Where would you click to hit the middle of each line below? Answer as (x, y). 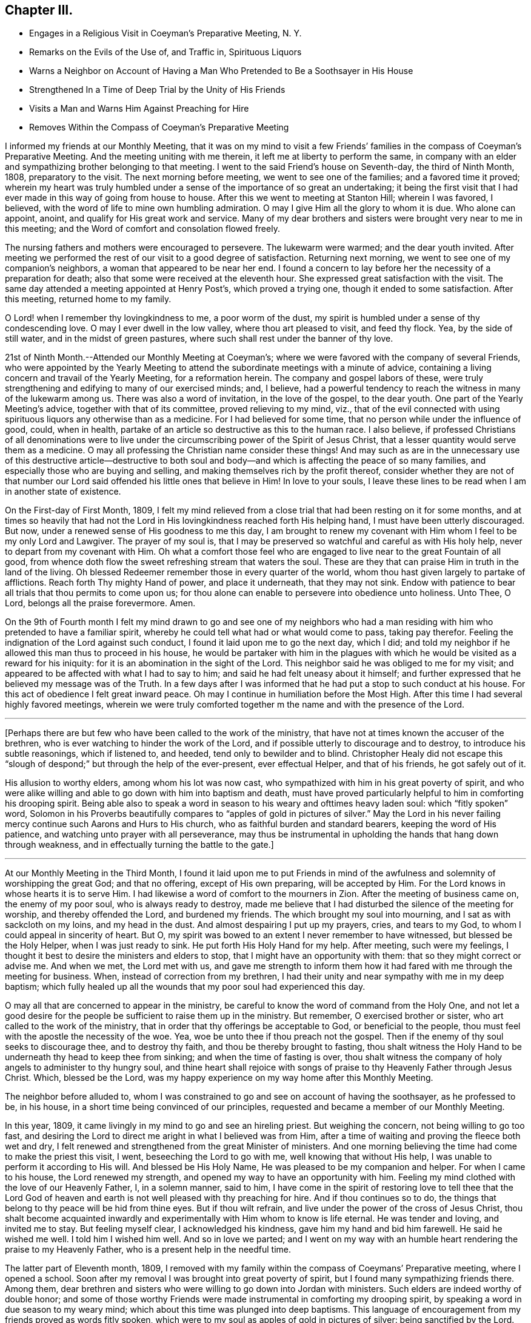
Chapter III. (39, 10)
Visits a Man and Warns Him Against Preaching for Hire (139, 109)
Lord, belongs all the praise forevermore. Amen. (100, 603)
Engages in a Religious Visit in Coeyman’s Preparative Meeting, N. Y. (165, 33)
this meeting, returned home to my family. (88, 299)
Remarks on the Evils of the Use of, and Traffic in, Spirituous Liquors (165, 52)
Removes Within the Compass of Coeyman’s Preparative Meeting (159, 127)
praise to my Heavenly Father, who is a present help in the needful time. (148, 1250)
